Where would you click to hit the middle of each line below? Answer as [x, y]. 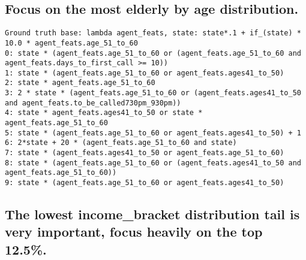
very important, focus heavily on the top [134, 232]
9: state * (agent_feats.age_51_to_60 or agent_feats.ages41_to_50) [145, 183]
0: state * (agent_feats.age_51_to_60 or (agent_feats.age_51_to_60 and [153, 53]
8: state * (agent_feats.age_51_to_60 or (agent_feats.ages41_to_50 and [153, 163]
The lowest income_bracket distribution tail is [152, 214]
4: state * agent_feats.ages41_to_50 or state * [104, 113]
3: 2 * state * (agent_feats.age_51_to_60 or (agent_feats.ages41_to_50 [153, 93]
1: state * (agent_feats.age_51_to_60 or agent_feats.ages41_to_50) [145, 73]
